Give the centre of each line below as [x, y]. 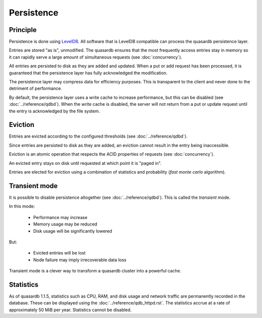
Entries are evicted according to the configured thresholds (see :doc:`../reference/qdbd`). [98, 136]
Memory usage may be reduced [65, 224]
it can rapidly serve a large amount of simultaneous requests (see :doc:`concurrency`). [96, 57]
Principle [23, 30]
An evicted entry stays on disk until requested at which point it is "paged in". [85, 163]
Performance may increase [60, 217]
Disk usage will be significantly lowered [73, 231]
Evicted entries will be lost [59, 253]
